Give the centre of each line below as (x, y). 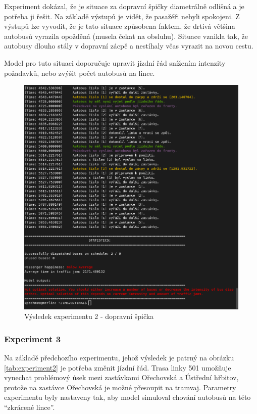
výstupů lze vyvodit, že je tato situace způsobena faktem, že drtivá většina (120, 26)
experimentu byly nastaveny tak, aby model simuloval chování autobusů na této (127, 397)
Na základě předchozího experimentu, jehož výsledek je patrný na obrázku (119, 358)
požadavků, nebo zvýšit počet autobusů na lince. (80, 73)
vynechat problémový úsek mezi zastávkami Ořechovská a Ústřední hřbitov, (121, 377)
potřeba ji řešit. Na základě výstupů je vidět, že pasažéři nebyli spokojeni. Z (122, 16)
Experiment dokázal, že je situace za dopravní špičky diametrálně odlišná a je (124, 6)
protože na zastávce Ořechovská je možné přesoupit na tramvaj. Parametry (120, 387)
